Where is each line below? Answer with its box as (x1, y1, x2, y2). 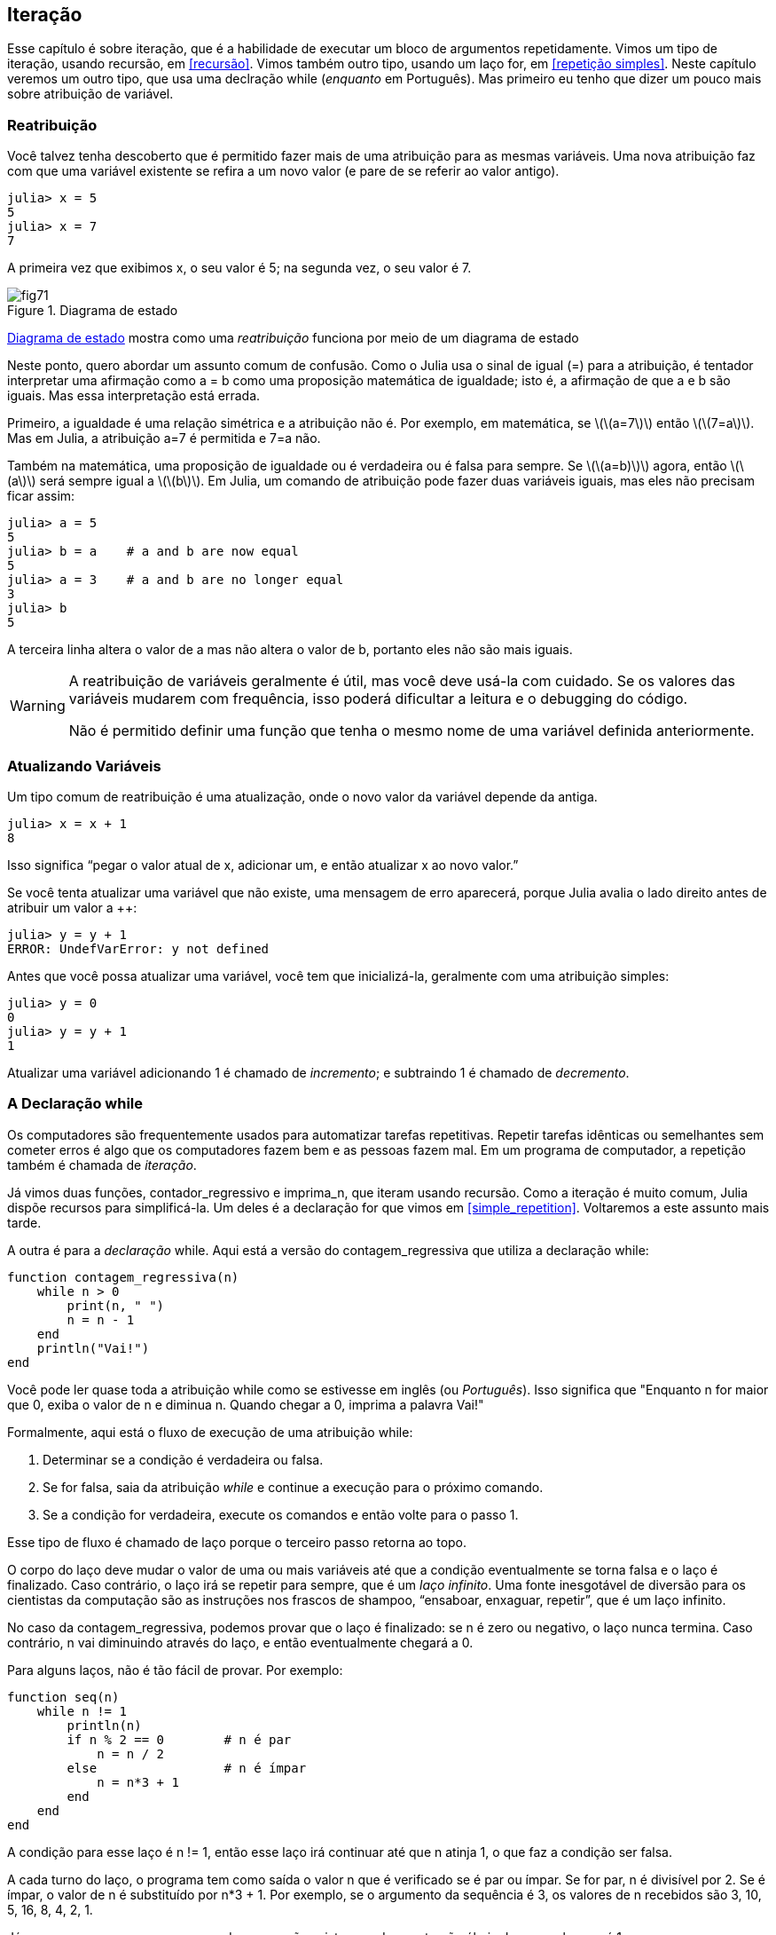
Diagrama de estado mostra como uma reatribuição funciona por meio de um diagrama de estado (7, 330, 579, 346)
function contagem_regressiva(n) (7, 1269, 239, 1284)
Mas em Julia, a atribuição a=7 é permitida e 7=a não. (7, 430, 321, 446)
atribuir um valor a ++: (7, 899, 137, 915)
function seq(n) (7, 1689, 120, 1704)
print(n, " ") (67, 1298, 165, 1313)
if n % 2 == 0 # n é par (67, 1732, 292, 1747)
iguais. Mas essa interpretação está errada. (7, 388, 261, 404)
